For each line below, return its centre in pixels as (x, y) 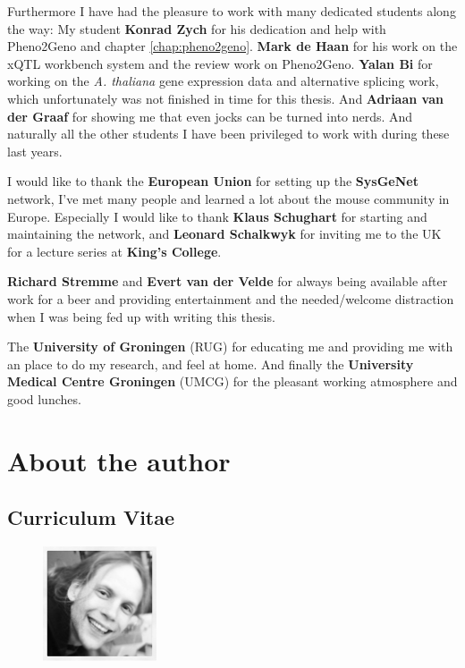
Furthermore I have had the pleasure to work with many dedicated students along (232, 11)
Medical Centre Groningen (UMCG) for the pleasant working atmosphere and (232, 381)
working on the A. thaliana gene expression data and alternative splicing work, (223, 81)
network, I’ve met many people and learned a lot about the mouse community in (228, 198)
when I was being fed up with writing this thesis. (141, 316)
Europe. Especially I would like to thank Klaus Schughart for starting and (217, 216)
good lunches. (44, 398)
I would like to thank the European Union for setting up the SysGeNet (213, 181)
